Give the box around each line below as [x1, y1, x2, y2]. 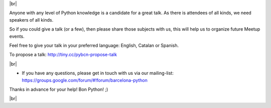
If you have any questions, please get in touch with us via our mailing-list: [22, 70, 174, 76]
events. [9, 33, 25, 39]
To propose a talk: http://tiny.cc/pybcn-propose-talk [9, 52, 117, 58]
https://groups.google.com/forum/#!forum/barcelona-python [22, 77, 148, 83]
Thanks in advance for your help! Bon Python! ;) [9, 86, 108, 92]
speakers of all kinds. [9, 17, 54, 23]
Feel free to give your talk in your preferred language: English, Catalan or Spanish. [9, 42, 179, 48]
